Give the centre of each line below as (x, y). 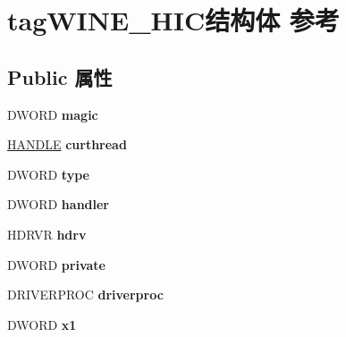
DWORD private (56, 264)
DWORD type (48, 174)
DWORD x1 (42, 324)
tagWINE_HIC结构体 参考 (173, 20)
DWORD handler (59, 204)
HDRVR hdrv (47, 234)
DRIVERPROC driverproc (85, 295)
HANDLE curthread (67, 144)
